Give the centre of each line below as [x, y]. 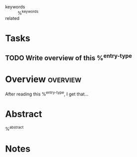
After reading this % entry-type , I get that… [47, 94]
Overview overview [43, 79]
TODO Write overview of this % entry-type [69, 57]
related [12, 18]
